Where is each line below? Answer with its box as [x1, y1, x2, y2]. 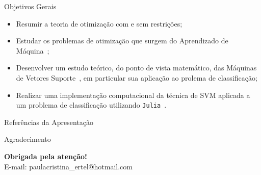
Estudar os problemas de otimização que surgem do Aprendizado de [16, 35, 228, 46]
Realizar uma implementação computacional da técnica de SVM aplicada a [16, 89, 250, 100]
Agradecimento [4, 134, 51, 144]
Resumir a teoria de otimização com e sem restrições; [16, 18, 182, 29]
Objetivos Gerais [4, 1, 57, 11]
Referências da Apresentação [4, 116, 94, 127]
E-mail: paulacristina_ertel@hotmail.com [4, 161, 133, 171]
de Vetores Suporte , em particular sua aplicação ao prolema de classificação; [16, 72, 257, 83]
